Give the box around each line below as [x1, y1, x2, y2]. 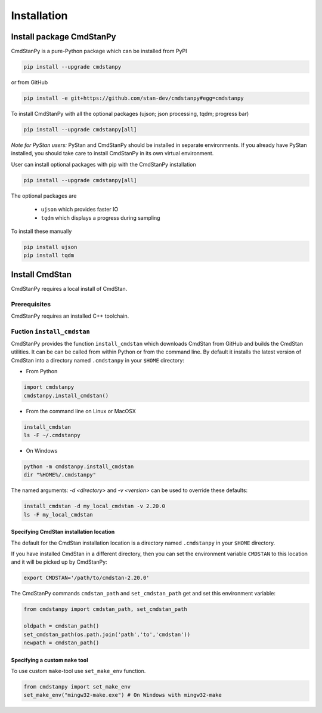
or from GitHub [11, 79, 48, 86]
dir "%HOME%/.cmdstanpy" [23, 472, 97, 478]
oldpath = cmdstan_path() [23, 623, 100, 629]
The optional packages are [11, 192, 77, 199]
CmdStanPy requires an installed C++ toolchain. [11, 312, 129, 319]
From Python [26, 368, 58, 375]
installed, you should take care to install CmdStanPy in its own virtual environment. [11, 150, 214, 157]
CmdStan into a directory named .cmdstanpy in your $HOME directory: [11, 356, 185, 364]
